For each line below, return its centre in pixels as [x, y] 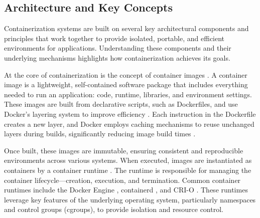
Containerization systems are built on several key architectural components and [126, 28]
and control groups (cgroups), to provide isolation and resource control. [114, 209]
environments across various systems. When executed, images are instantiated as [128, 160]
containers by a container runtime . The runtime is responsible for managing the [128, 170]
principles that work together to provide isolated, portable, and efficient [114, 38]
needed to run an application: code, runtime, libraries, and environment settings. [128, 94]
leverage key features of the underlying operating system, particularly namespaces [130, 199]
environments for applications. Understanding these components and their [118, 48]
